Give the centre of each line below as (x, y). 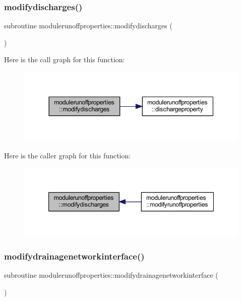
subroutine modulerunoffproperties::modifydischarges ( (88, 26)
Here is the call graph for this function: (65, 59)
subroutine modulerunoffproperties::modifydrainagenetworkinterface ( (111, 275)
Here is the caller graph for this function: (68, 155)
